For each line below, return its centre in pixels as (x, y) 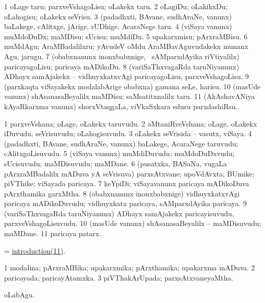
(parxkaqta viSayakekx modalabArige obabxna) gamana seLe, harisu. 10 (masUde (132, 86)
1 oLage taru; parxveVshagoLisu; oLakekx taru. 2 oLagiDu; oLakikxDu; (116, 6)
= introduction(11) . (35, 250)
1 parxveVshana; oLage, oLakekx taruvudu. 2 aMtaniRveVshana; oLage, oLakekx (131, 123)
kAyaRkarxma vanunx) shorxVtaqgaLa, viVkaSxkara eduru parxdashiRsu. (121, 106)
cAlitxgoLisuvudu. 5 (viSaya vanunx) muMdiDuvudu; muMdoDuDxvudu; (119, 153)
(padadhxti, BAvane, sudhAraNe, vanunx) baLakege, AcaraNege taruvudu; (121, 143)
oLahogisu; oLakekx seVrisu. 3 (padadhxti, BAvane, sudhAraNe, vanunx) (118, 16)
